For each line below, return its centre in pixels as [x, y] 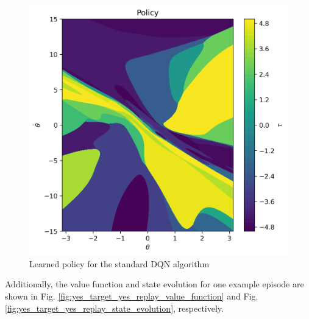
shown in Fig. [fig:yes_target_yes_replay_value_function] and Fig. [132, 296]
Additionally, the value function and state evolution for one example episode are [154, 284]
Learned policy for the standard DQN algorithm [119, 263]
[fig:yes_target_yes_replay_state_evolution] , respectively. [114, 308]
